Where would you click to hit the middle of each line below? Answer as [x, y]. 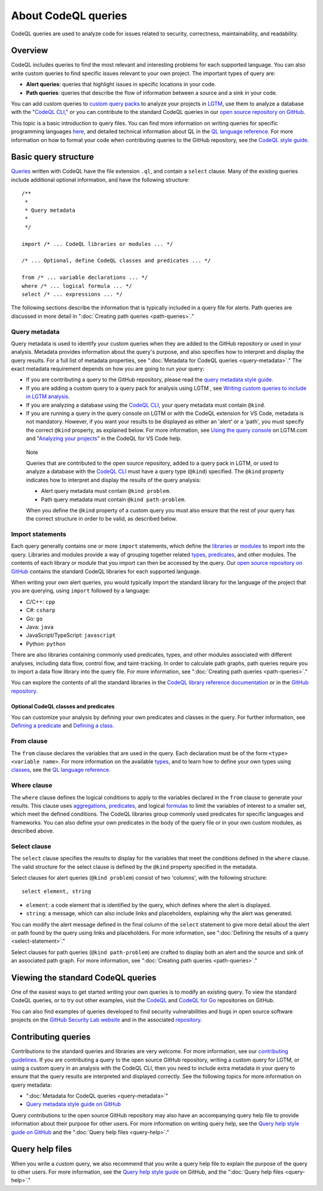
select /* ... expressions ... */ [72, 294]
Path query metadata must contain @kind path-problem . [113, 499]
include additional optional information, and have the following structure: [100, 179]
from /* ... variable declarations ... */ [85, 278]
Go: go [34, 618]
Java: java [40, 627]
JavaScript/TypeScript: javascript [71, 635]
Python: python [46, 643]
